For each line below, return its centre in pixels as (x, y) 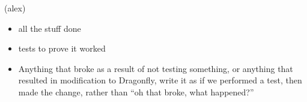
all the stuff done (50, 28)
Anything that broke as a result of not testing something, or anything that (156, 68)
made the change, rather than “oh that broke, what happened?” (136, 91)
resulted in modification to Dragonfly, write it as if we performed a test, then (160, 80)
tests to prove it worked (62, 48)
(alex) (15, 8)
